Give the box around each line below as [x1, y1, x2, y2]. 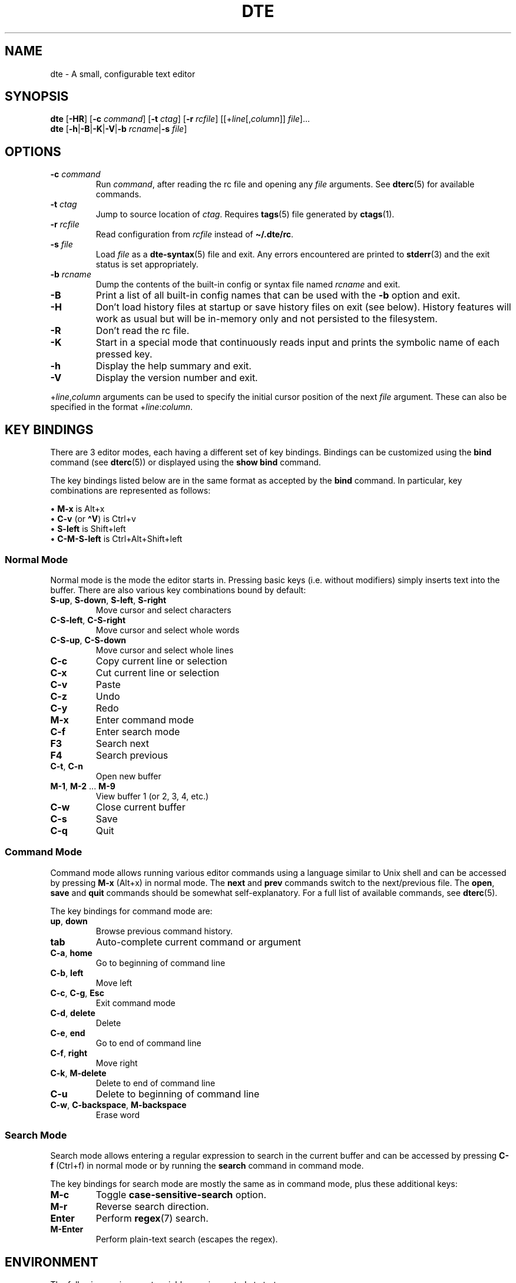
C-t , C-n [50, 760, 84, 771]
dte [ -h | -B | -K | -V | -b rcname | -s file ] [50, 124, 187, 134]
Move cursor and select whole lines [95, 644, 234, 655]
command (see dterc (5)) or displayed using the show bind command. [50, 457, 321, 468]
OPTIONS [5, 144, 61, 159]
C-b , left [50, 967, 84, 978]
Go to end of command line [95, 1037, 201, 1048]
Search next [95, 737, 150, 749]
